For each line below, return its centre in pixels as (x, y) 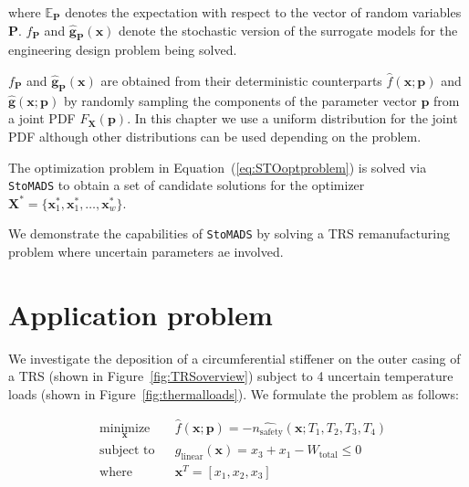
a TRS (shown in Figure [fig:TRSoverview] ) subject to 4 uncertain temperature (231, 376)
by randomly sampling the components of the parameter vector (240, 100)
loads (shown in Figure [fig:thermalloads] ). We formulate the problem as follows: (234, 393)
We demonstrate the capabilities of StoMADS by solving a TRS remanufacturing (229, 233)
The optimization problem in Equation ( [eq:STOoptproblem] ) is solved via (218, 167)
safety (271, 433)
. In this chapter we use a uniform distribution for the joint (292, 118)
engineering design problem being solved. (123, 50)
